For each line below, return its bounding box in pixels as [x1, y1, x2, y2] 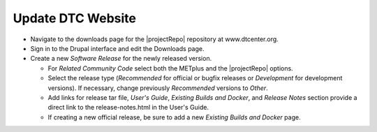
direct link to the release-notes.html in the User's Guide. [47, 103, 209, 112]
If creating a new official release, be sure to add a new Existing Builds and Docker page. [47, 112, 301, 122]
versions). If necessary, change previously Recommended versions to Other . [47, 84, 268, 92]
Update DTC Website [13, 10, 136, 26]
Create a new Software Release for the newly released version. [30, 54, 212, 63]
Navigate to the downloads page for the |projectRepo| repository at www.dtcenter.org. [30, 35, 279, 43]
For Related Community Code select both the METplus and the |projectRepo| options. [47, 64, 293, 73]
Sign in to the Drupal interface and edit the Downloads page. [30, 44, 205, 52]
